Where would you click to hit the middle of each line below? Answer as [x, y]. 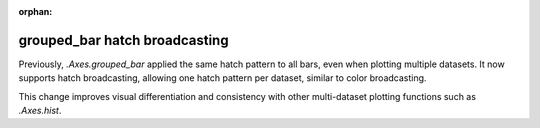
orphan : [35, 11]
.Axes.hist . [40, 111]
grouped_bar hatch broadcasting [123, 40]
